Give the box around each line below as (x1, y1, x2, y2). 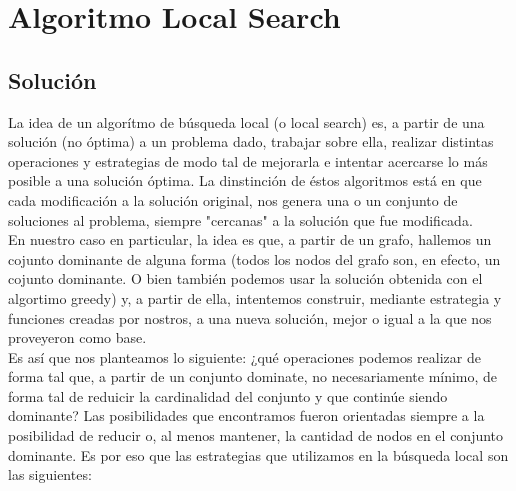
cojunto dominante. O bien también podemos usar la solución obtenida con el (8, 268, 483, 289)
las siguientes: (8, 464, 92, 485)
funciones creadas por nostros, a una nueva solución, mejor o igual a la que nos (8, 307, 492, 328)
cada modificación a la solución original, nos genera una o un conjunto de (8, 189, 458, 210)
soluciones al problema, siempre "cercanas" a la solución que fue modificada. (8, 209, 473, 230)
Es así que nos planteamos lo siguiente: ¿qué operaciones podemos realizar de (8, 346, 481, 367)
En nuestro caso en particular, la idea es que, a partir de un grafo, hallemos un (8, 229, 492, 250)
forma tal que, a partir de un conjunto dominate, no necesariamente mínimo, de (8, 366, 498, 387)
